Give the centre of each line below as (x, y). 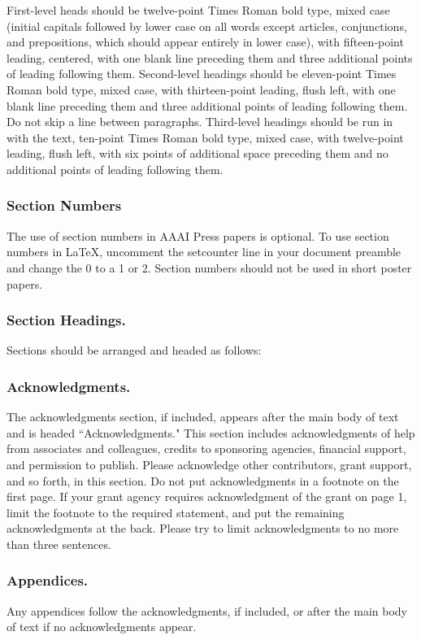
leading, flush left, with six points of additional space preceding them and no (197, 153)
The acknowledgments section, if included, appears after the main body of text (203, 417)
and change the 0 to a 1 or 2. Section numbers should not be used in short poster (209, 267)
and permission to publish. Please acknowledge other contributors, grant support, (209, 464)
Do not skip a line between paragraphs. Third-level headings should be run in (200, 122)
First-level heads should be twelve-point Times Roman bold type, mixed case (198, 10)
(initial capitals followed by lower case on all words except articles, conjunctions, (207, 26)
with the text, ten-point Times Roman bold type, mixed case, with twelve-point (205, 137)
